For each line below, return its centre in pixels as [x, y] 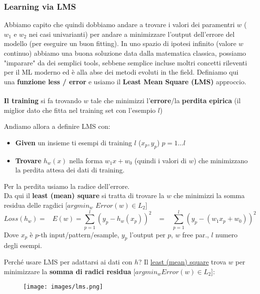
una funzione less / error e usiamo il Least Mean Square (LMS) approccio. [125, 81]
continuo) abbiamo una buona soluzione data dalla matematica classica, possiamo [125, 53]
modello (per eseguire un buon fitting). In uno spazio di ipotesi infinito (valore [120, 43]
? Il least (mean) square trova [182, 262]
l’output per [148, 234]
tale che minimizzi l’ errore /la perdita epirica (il [166, 100]
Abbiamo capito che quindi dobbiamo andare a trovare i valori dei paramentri [119, 24]
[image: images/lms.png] [63, 287]
